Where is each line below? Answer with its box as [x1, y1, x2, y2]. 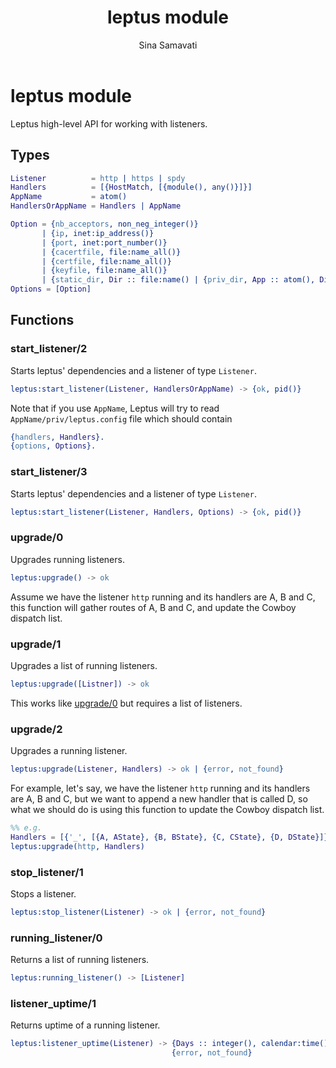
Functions [10, 312, 75, 329]
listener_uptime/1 [10, 996, 97, 1010]
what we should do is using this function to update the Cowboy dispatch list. [10, 804, 325, 815]
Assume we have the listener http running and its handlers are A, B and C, [10, 591, 316, 603]
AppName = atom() [10, 192, 128, 202]
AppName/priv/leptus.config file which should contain [10, 412, 233, 425]
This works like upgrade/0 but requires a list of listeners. [10, 697, 243, 709]
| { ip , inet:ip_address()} [41, 228, 155, 238]
